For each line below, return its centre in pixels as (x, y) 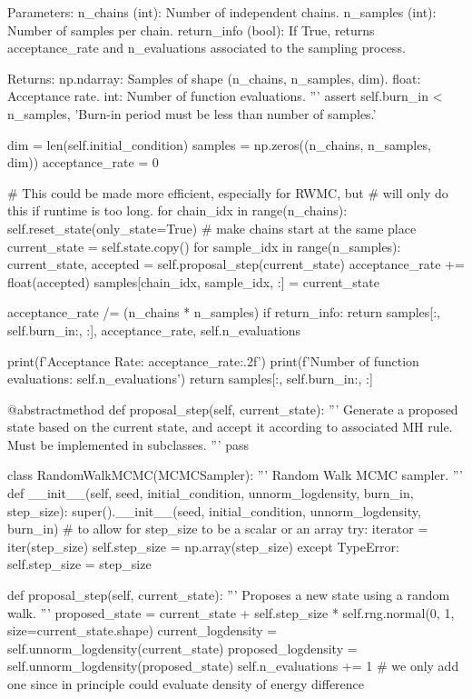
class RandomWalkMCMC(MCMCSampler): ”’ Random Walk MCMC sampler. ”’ (236, 475)
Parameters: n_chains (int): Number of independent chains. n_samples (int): (222, 12)
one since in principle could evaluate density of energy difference (186, 684)
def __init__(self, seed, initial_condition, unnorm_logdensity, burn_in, (211, 493)
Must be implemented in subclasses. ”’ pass (128, 444)
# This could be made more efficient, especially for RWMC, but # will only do (228, 192)
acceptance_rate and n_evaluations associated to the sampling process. (206, 48)
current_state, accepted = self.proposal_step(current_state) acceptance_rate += (236, 264)
